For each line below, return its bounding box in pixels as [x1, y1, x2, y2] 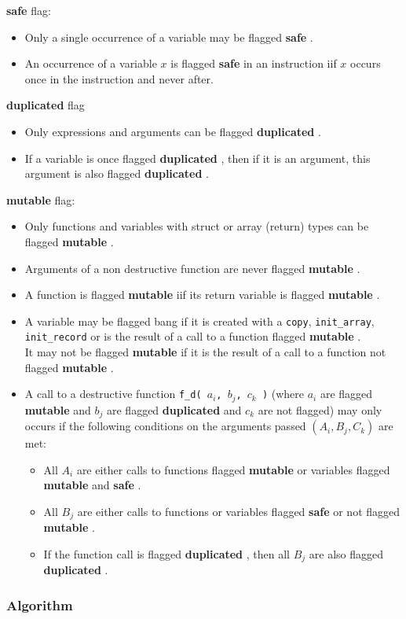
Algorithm [6, 595, 73, 614]
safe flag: [6, 2, 51, 18]
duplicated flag [6, 97, 85, 113]
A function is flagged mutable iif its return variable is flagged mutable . [24, 286, 380, 303]
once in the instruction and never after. [24, 70, 214, 87]
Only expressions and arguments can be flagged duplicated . [24, 123, 321, 139]
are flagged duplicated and [107, 401, 242, 418]
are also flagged [309, 545, 383, 562]
